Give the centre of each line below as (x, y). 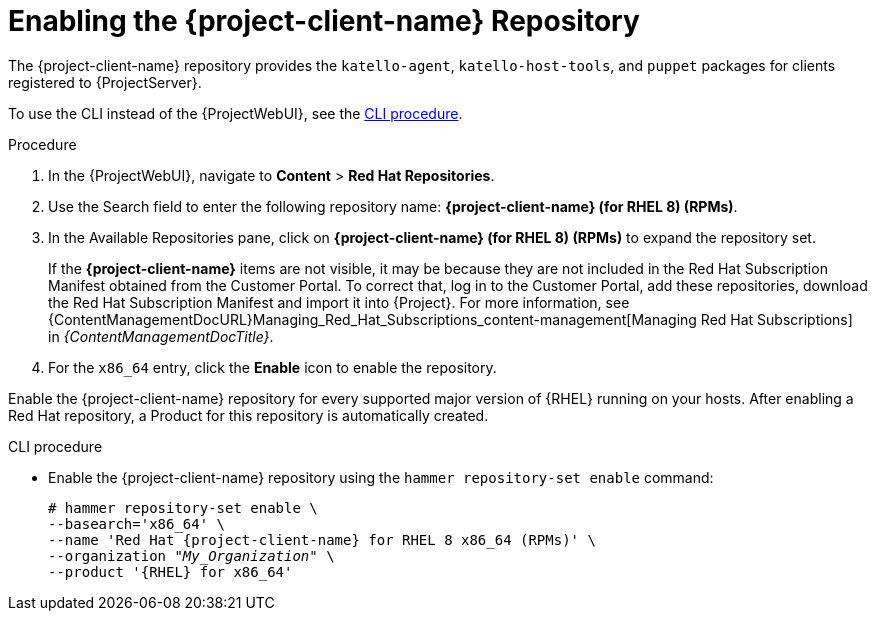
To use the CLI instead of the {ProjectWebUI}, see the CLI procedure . (235, 113)
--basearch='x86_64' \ (137, 523)
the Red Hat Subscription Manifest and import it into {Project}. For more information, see (339, 302)
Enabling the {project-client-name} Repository (324, 21)
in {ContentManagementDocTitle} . (161, 336)
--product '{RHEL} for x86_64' (170, 571)
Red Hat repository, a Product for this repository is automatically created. (248, 415)
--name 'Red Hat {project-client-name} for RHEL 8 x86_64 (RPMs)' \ (322, 539)
